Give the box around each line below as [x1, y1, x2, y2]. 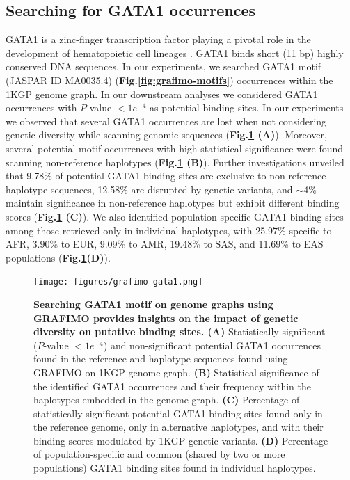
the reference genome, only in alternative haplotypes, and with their [33, 419, 324, 434]
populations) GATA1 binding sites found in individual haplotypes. [33, 461, 316, 475]
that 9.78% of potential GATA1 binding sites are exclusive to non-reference [6, 168, 326, 183]
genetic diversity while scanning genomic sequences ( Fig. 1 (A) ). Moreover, [6, 127, 327, 142]
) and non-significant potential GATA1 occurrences [103, 337, 321, 352]
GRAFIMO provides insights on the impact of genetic [33, 310, 299, 325]
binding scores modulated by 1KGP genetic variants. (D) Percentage [33, 433, 328, 447]
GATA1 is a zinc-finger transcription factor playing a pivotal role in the [6, 32, 311, 47]
